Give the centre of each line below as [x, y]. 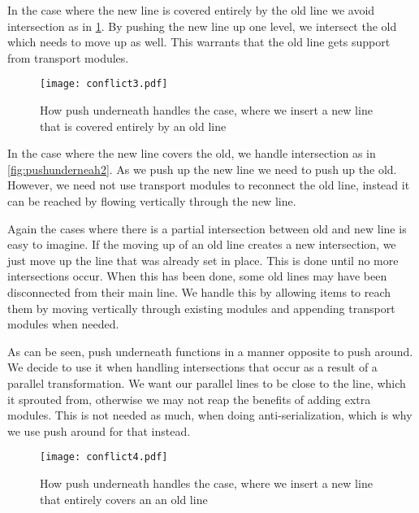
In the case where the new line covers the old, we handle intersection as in [192, 153]
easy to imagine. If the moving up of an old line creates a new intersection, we [202, 244]
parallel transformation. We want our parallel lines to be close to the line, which [207, 383]
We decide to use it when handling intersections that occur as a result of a [192, 367]
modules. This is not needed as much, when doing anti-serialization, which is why [210, 415]
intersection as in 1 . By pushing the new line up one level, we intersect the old [202, 26]
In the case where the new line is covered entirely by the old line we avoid [191, 10]
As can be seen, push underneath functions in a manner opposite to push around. [210, 351]
